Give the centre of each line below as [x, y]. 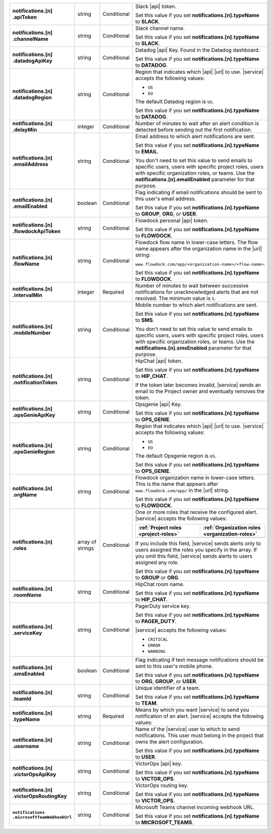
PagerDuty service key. [163, 606]
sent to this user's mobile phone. [174, 666]
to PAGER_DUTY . [156, 621]
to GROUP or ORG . [158, 578]
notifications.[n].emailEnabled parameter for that [195, 179]
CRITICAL [158, 639]
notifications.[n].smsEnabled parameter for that [194, 348]
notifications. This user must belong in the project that [200, 735]
